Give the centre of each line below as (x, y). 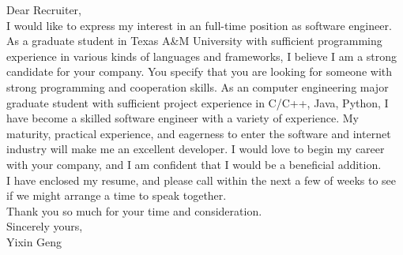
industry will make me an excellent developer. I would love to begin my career (196, 149)
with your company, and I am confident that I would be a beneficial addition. (194, 164)
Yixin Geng (34, 241)
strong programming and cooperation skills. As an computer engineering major (198, 86)
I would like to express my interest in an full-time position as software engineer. (199, 25)
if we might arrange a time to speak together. (117, 195)
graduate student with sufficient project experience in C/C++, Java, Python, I (198, 102)
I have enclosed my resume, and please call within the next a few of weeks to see (201, 180)
